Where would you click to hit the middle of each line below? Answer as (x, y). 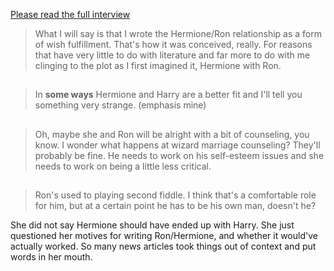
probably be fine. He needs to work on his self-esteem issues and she (179, 155)
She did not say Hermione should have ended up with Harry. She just (152, 225)
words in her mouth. (51, 257)
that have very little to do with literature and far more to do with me (172, 55)
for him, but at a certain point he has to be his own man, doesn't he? (175, 206)
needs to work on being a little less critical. (123, 166)
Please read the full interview (70, 14)
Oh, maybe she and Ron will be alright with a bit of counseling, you (172, 134)
